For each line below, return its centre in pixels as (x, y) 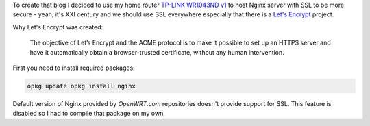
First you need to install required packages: (74, 68)
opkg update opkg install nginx (82, 86)
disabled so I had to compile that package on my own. (89, 114)
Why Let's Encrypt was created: (58, 27)
